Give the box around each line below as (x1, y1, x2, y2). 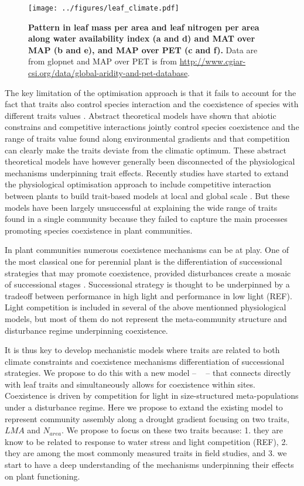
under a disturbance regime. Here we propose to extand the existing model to (5, 401, 283, 413)
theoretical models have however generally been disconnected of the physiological (5, 155, 295, 167)
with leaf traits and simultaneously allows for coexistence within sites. (5, 378, 255, 390)
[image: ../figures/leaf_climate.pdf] (28, 4, 179, 12)
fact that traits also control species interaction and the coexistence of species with (5, 98, 299, 110)
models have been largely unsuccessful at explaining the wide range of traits (5, 201, 278, 213)
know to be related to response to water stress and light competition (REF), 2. (5, 435, 288, 447)
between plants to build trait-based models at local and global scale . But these (5, 189, 290, 201)
